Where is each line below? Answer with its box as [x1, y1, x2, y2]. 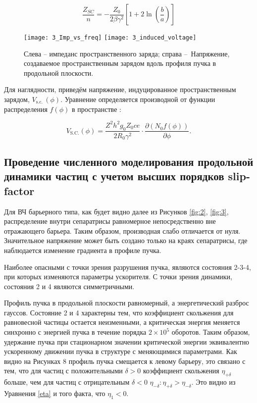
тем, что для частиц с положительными [4, 365, 123, 376]
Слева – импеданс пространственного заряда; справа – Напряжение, [24, 48, 230, 58]
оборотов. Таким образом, [171, 327, 250, 337]
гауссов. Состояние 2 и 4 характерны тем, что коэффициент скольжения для [4, 307, 234, 317]
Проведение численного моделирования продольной [4, 153, 254, 169]
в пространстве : [71, 103, 121, 114]
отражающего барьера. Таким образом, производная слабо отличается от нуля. [4, 225, 241, 236]
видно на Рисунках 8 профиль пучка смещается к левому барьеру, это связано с [4, 355, 246, 366]
